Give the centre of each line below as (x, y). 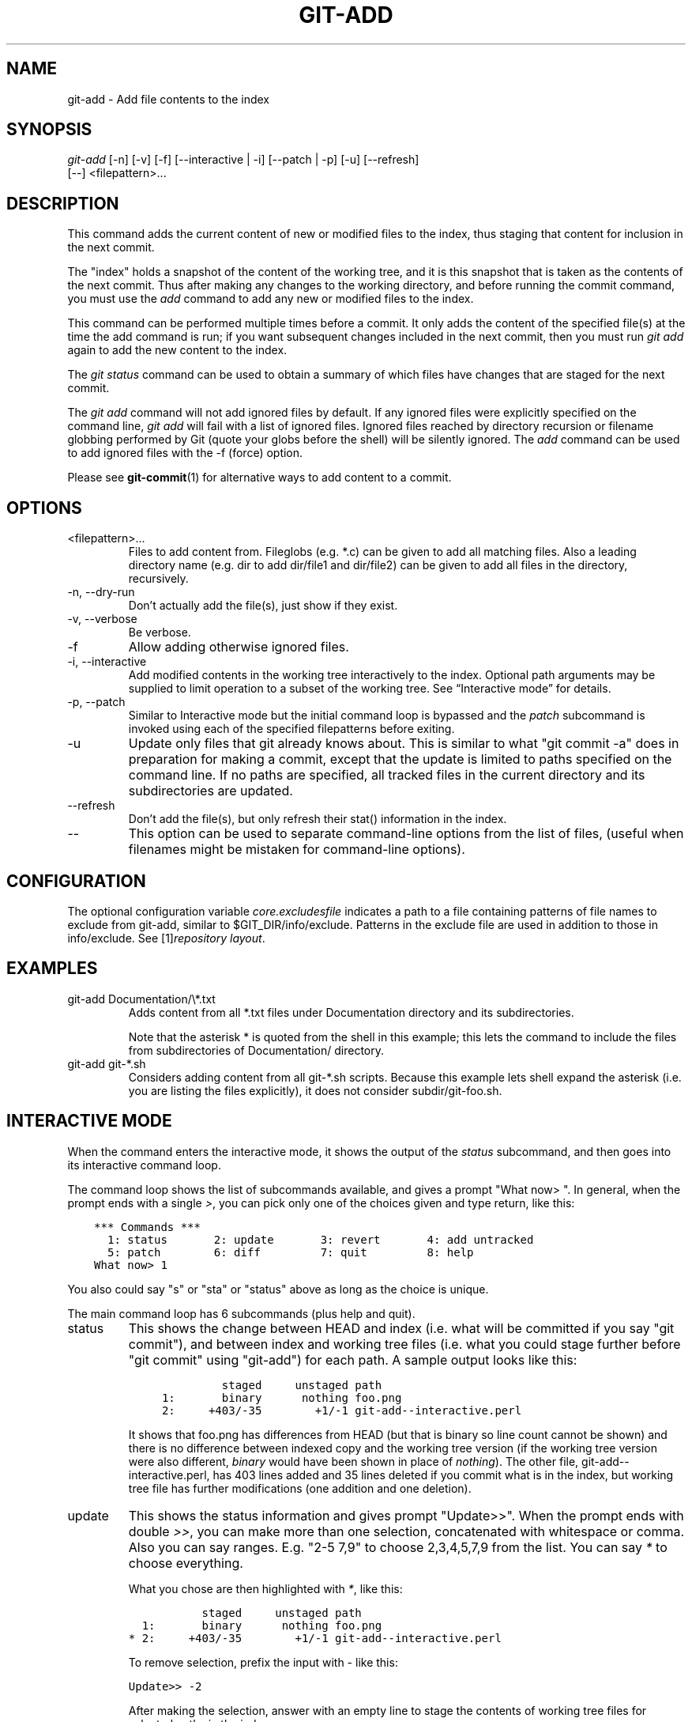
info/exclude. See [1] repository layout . (166, 938)
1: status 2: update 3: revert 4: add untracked (320, 1239)
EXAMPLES (52, 969)
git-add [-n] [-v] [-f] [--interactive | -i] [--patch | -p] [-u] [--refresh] (243, 160)
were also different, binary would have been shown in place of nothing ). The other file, (354, 1461)
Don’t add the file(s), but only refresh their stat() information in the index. (318, 819)
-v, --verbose (102, 619)
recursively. (158, 579)
